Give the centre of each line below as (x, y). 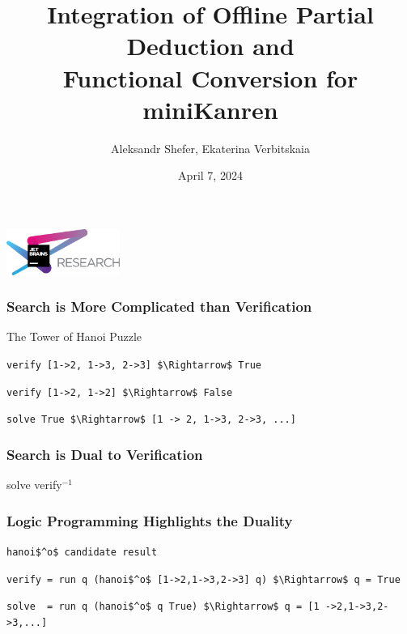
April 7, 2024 (210, 175)
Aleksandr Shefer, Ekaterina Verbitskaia (210, 148)
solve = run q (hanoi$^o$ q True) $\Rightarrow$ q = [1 (163, 607)
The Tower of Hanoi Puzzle (74, 336)
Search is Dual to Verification (105, 454)
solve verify (34, 485)
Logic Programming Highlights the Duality (150, 520)
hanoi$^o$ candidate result (82, 552)
